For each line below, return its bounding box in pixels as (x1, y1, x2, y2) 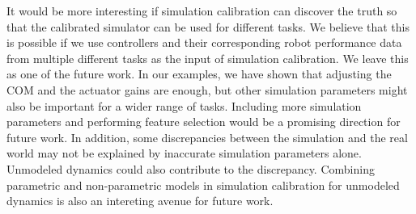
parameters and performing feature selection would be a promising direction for (6, 113, 401, 130)
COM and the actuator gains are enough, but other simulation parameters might (6, 81, 408, 98)
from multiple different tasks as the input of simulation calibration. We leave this (6, 49, 409, 66)
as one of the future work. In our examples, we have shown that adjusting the (6, 65, 392, 82)
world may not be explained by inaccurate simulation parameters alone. (6, 145, 362, 162)
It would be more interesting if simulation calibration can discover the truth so (6, 2, 397, 19)
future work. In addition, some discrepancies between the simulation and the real (6, 128, 408, 145)
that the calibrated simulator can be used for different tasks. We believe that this (6, 18, 410, 35)
